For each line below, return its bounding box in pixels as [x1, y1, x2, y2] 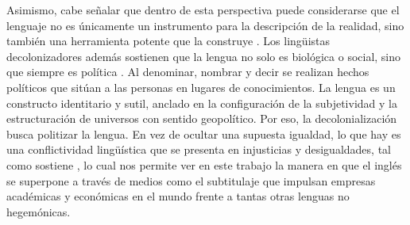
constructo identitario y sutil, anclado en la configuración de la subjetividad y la [6, 94, 397, 111]
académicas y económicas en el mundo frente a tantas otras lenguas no [6, 188, 350, 204]
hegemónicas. [6, 203, 71, 219]
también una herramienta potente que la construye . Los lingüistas [6, 32, 331, 49]
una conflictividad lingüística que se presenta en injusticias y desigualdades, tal [6, 141, 391, 158]
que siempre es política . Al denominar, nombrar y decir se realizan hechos [6, 63, 369, 80]
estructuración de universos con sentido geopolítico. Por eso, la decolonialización [6, 110, 397, 127]
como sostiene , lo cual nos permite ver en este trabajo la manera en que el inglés [6, 156, 402, 173]
